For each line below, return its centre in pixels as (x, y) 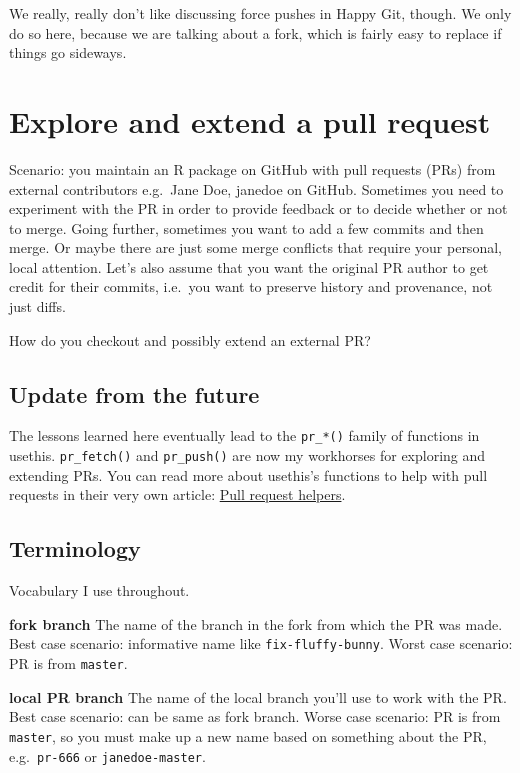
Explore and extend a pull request (250, 120)
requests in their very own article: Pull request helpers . (177, 494)
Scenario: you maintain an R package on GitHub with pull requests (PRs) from (252, 168)
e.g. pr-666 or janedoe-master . (107, 755)
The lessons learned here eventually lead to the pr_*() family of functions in (244, 435)
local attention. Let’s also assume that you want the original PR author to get (249, 266)
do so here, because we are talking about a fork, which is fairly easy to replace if (255, 32)
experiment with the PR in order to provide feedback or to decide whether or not (258, 208)
